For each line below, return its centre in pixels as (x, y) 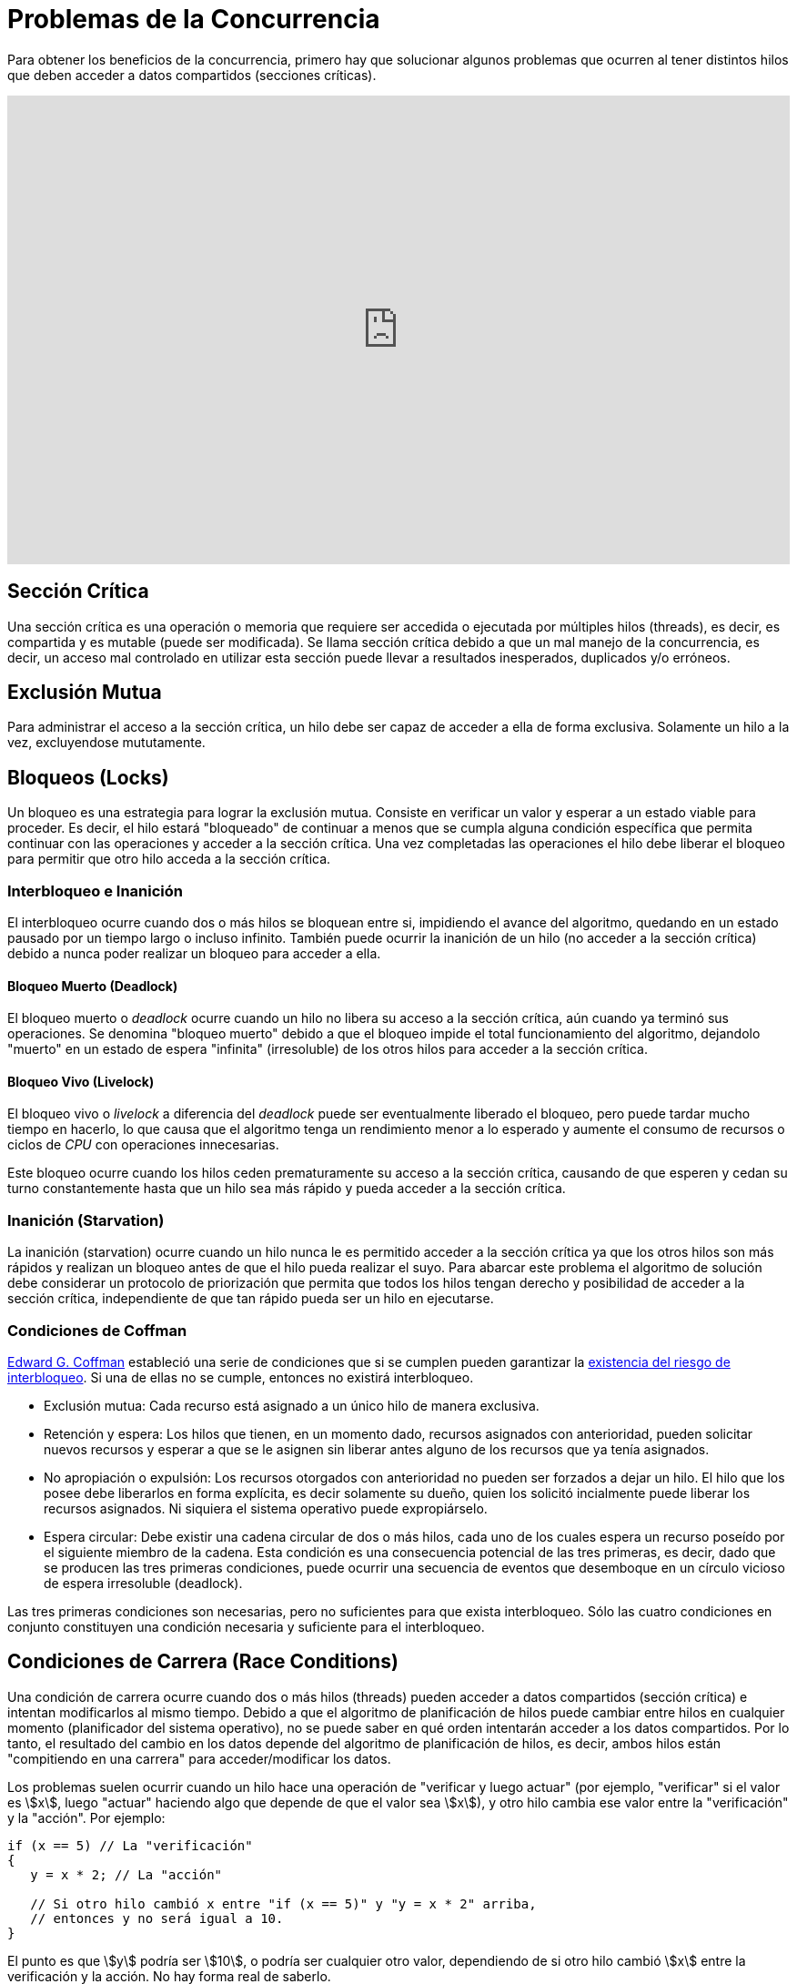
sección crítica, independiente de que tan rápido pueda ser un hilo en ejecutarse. (251, 1299)
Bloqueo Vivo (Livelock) (81, 1081)
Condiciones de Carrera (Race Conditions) (203, 1662)
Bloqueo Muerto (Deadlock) (93, 986)
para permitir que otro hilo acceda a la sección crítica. (169, 859)
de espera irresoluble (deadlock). (143, 1583)
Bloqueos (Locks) (88, 777)
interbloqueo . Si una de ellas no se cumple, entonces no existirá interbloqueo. (241, 1377)
